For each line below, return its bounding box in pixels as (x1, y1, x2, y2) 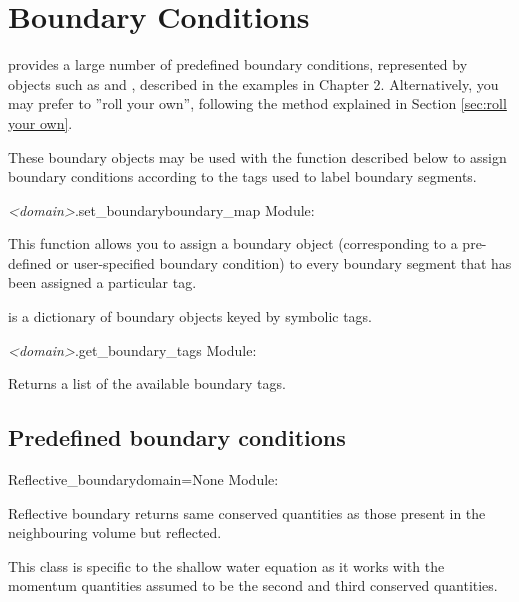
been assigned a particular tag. (8, 272, 197, 293)
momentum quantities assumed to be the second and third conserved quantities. (8, 575, 498, 596)
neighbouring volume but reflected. (8, 522, 222, 543)
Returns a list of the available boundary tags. (8, 373, 286, 394)
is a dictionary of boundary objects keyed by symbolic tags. (8, 306, 373, 327)
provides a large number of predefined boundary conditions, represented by (8, 54, 468, 75)
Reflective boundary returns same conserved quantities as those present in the (8, 502, 486, 523)
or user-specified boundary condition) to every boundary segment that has (56, 252, 512, 273)
